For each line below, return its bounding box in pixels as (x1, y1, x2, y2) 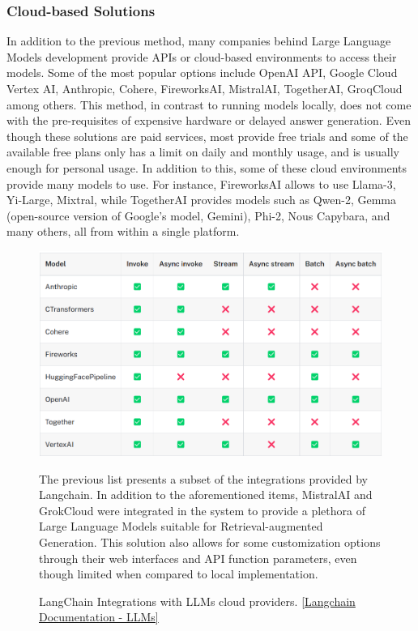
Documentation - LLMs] (39, 608, 159, 625)
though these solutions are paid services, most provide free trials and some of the (6, 127, 408, 144)
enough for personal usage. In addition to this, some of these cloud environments (6, 159, 407, 176)
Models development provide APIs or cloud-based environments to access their (6, 48, 397, 65)
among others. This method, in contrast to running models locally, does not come (6, 96, 412, 113)
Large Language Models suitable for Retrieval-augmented (39, 518, 323, 535)
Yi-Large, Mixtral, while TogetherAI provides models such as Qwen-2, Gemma (6, 191, 396, 208)
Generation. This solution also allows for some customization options (39, 534, 381, 550)
